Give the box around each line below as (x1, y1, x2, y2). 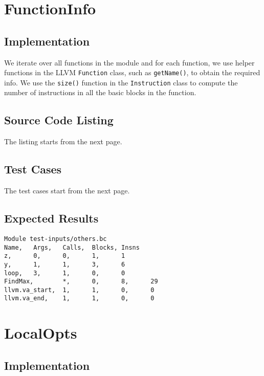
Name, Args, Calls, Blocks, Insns (4, 244, 140, 251)
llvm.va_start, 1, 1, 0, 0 (4, 286, 155, 294)
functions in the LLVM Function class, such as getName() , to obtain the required (4, 67, 260, 78)
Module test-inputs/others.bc (4, 235, 107, 242)
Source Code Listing (4, 112, 114, 128)
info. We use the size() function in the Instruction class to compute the (4, 77, 238, 87)
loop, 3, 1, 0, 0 (4, 269, 125, 277)
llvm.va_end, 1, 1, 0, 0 (4, 295, 155, 302)
